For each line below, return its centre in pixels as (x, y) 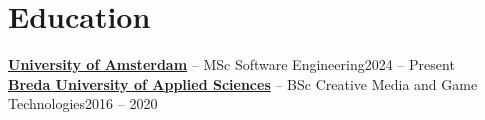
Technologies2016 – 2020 (83, 103)
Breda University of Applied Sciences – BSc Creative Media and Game (243, 83)
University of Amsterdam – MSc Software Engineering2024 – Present (231, 64)
